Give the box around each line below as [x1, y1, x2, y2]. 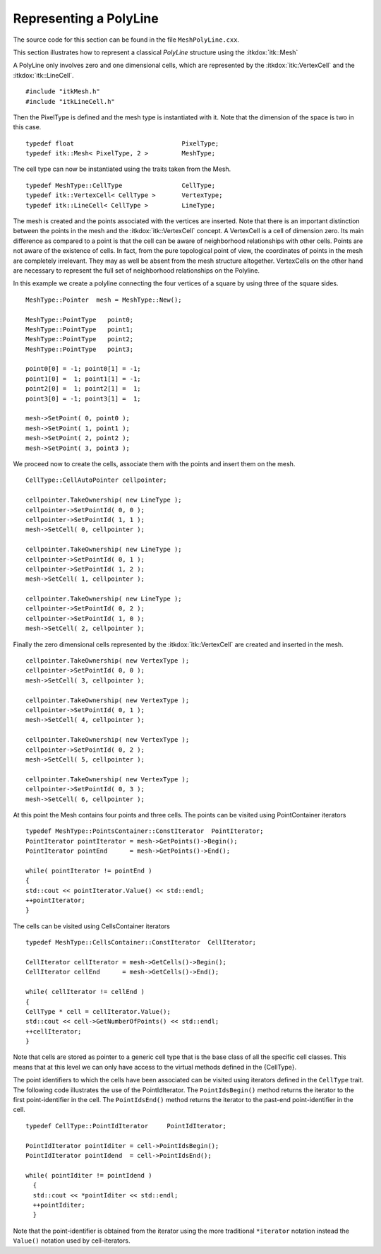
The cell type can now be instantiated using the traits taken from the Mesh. [13, 165, 231, 173]
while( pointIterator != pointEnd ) [25, 866, 152, 875]
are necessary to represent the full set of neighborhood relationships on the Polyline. [13, 266, 260, 275]
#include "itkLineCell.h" [25, 97, 116, 105]
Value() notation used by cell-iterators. [13, 1236, 131, 1245]
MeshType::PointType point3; [25, 345, 134, 353]
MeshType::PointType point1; [25, 325, 134, 333]
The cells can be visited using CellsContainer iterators [13, 922, 171, 930]
